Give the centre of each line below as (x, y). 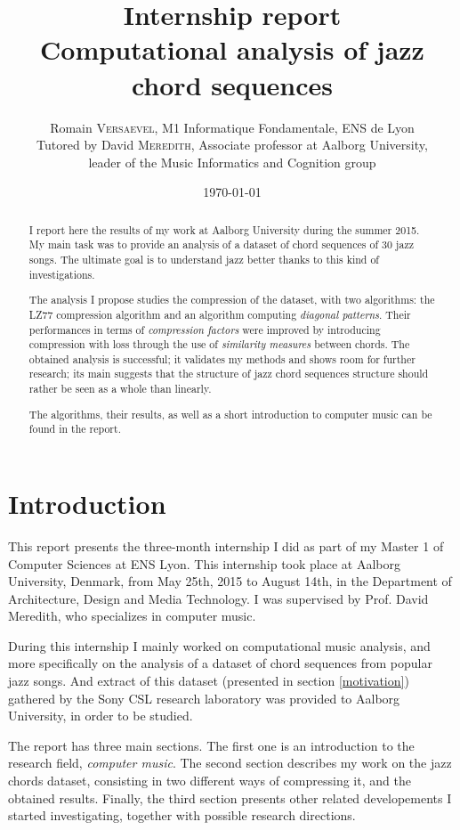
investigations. (62, 274)
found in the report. (75, 429)
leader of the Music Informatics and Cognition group (232, 162)
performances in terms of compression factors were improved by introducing (205, 329)
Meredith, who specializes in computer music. (132, 616)
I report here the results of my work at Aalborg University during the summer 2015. (224, 229)
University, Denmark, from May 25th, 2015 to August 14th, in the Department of (230, 581)
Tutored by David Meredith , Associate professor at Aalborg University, (232, 145)
